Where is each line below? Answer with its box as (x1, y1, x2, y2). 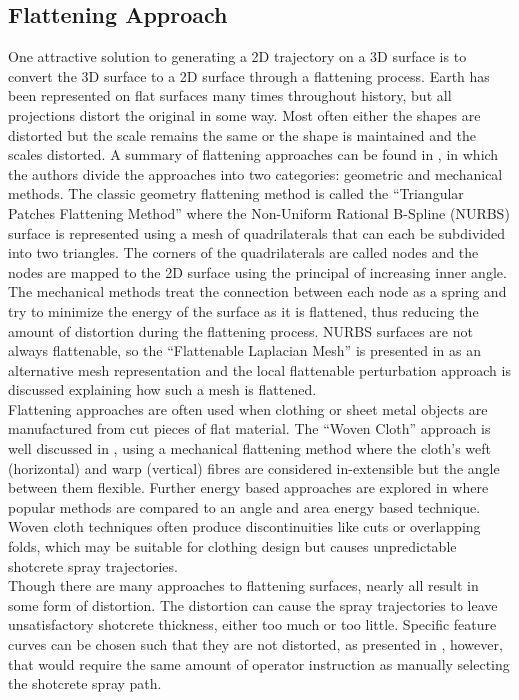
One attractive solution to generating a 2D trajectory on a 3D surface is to (8, 46, 467, 67)
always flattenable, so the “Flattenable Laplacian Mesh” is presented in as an (8, 340, 481, 361)
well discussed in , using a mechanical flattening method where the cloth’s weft (8, 438, 492, 459)
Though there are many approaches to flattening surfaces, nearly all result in (8, 575, 479, 596)
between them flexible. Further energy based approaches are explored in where (8, 477, 489, 498)
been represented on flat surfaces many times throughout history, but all (8, 85, 452, 106)
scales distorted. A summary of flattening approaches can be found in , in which (8, 144, 499, 165)
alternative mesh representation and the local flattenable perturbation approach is (8, 359, 511, 380)
